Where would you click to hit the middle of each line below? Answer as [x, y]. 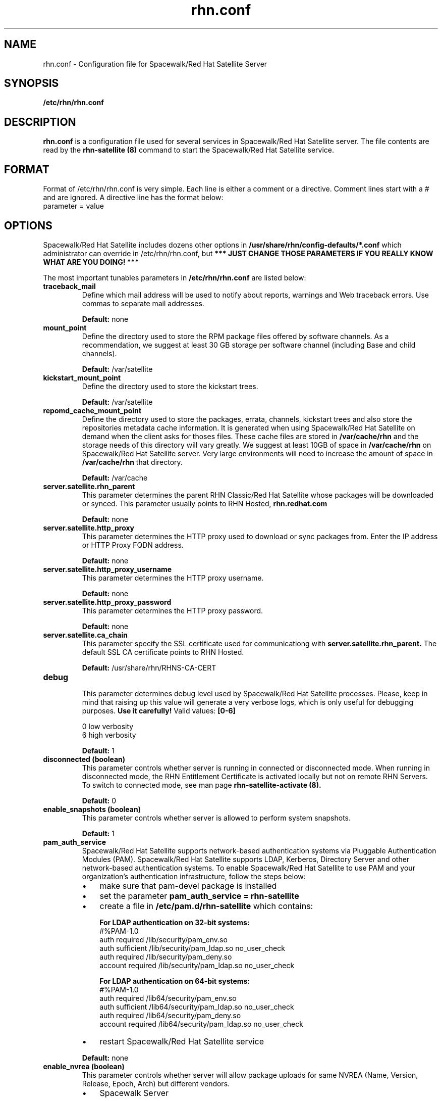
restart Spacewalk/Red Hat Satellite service [182, 1041]
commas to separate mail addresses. [143, 303]
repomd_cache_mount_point [92, 410]
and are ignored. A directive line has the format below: [133, 198]
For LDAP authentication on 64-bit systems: [175, 981]
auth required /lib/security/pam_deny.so [166, 956]
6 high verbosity [109, 735]
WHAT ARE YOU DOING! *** [91, 262]
